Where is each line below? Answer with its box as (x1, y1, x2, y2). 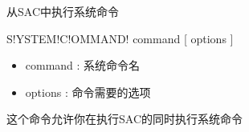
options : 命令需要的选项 (25, 83, 151, 100)
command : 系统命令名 (25, 57, 141, 74)
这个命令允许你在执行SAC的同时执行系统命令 (6, 110, 243, 127)
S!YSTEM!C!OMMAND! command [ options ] (6, 30, 234, 46)
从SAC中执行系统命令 (6, 3, 119, 19)
